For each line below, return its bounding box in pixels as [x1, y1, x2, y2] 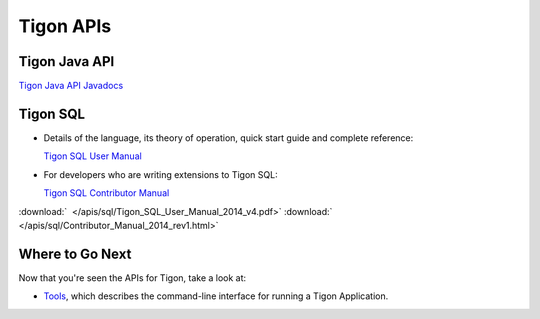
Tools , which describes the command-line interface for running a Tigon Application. [43, 290, 389, 302]
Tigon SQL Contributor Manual [43, 187, 170, 199]
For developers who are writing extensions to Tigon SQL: [43, 168, 279, 180]
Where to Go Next [18, 245, 132, 262]
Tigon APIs [18, 15, 112, 37]
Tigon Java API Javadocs [18, 80, 124, 92]
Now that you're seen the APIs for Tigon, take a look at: [18, 271, 247, 284]
